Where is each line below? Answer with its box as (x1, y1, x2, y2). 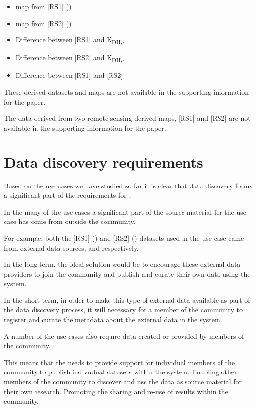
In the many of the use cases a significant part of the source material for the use (4, 206, 246, 217)
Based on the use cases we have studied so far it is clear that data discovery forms (4, 180, 253, 190)
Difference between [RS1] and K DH (15, 35, 121, 46)
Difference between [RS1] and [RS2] (15, 70, 123, 80)
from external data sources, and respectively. (4, 242, 139, 253)
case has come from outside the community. (4, 216, 136, 226)
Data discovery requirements (4, 151, 203, 172)
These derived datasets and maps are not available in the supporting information (4, 87, 249, 97)
